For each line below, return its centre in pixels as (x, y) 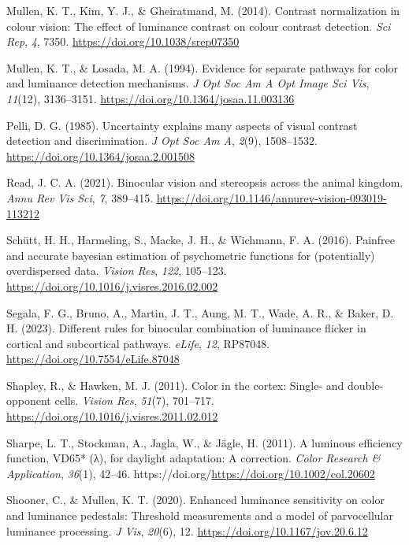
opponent (29, 400)
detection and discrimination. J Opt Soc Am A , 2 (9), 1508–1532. (162, 141)
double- (365, 385)
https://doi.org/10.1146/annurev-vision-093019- (271, 197)
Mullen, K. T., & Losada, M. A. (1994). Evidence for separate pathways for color (203, 67)
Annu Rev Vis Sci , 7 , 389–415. (80, 197)
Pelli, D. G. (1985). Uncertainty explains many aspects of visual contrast (182, 125)
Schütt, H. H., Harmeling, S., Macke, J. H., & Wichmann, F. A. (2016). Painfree (201, 240)
